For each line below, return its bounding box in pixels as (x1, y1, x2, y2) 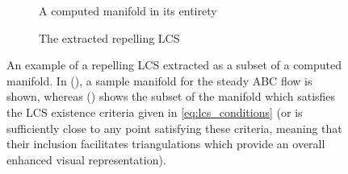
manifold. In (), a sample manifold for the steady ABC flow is (6, 72, 312, 89)
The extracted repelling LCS (39, 29, 180, 46)
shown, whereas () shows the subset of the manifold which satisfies (6, 88, 336, 105)
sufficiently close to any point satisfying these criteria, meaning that (6, 119, 342, 136)
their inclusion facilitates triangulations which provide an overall (6, 135, 325, 152)
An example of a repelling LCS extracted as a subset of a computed (6, 56, 342, 73)
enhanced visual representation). (6, 151, 166, 168)
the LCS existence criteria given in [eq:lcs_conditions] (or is (6, 103, 303, 120)
